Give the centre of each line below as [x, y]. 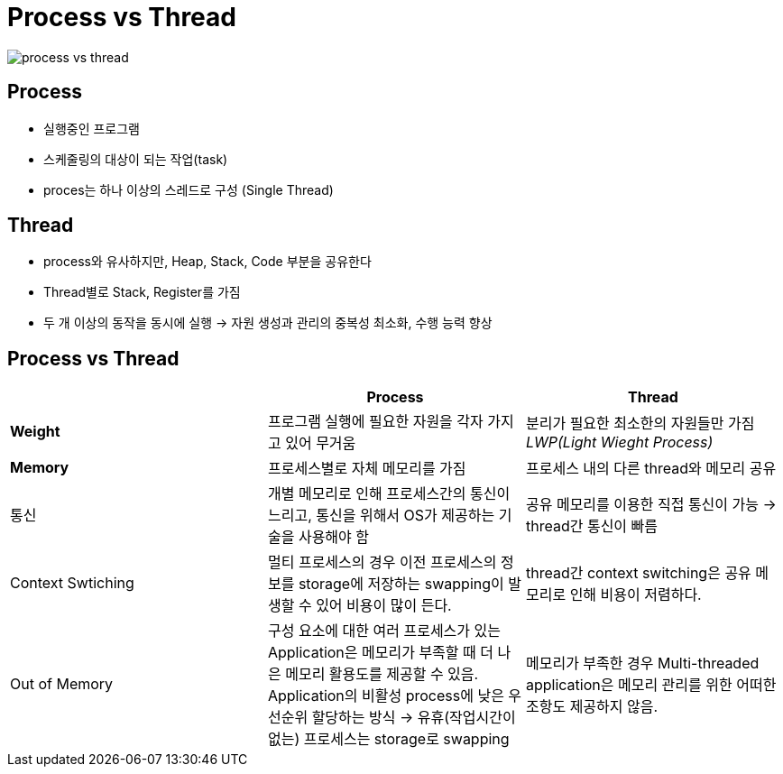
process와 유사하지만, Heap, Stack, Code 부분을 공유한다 [207, 262]
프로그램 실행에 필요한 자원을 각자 [375, 422]
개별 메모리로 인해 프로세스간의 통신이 [389, 494]
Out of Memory [62, 684]
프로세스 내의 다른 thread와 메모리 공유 [651, 469]
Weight [35, 432]
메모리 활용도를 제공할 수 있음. [382, 674]
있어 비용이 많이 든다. [384, 606]
